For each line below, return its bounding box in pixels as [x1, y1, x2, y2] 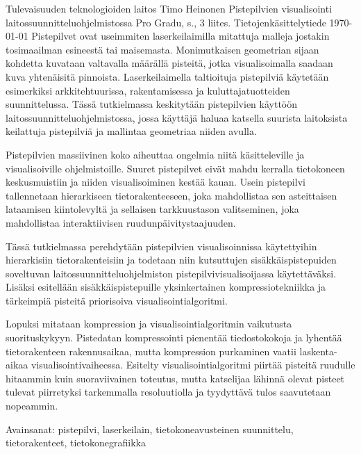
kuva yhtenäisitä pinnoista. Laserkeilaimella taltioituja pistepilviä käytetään [6, 69, 329, 83]
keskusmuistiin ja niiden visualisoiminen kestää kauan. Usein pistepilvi [6, 175, 305, 189]
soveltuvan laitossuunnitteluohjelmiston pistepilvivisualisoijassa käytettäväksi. [6, 266, 337, 280]
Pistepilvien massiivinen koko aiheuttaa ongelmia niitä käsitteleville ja [6, 147, 305, 161]
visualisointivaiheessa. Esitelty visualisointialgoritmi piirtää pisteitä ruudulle [31, 357, 355, 372]
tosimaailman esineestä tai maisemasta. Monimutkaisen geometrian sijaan [6, 42, 319, 56]
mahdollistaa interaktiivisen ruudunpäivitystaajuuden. [6, 215, 236, 229]
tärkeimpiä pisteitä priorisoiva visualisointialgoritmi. [6, 293, 228, 307]
